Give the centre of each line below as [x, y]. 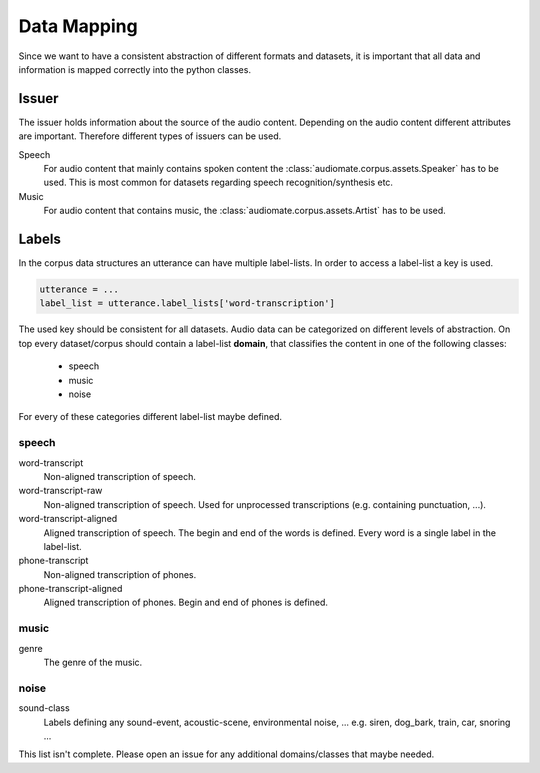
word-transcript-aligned [68, 519]
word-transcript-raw [60, 491]
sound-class [44, 708]
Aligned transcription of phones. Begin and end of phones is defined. [186, 602]
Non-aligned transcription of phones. [120, 574]
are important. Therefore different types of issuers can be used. [150, 136]
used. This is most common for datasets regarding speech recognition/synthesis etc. [218, 182]
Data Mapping [78, 26]
